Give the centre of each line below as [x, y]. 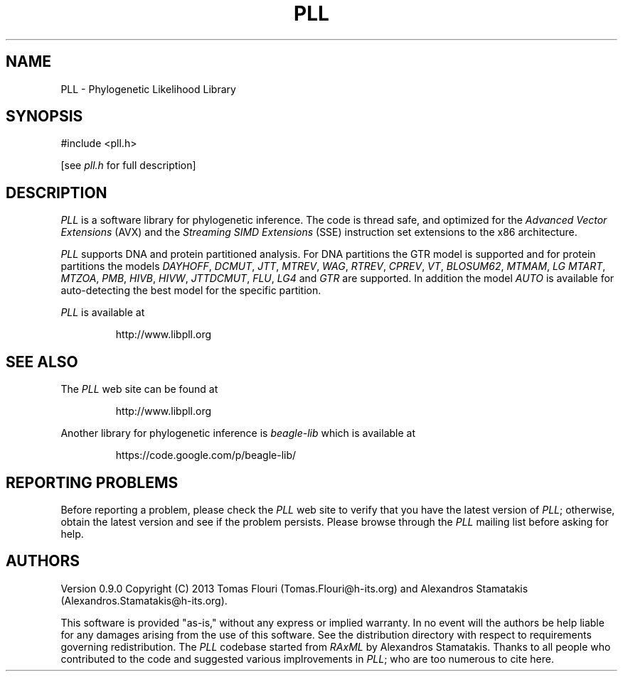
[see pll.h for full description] [128, 166]
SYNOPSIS [44, 117]
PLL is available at [103, 313]
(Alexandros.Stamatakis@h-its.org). [144, 600]
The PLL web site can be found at [139, 389]
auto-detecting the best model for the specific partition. [191, 291]
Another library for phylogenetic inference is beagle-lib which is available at [238, 433]
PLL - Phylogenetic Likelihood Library [148, 89]
